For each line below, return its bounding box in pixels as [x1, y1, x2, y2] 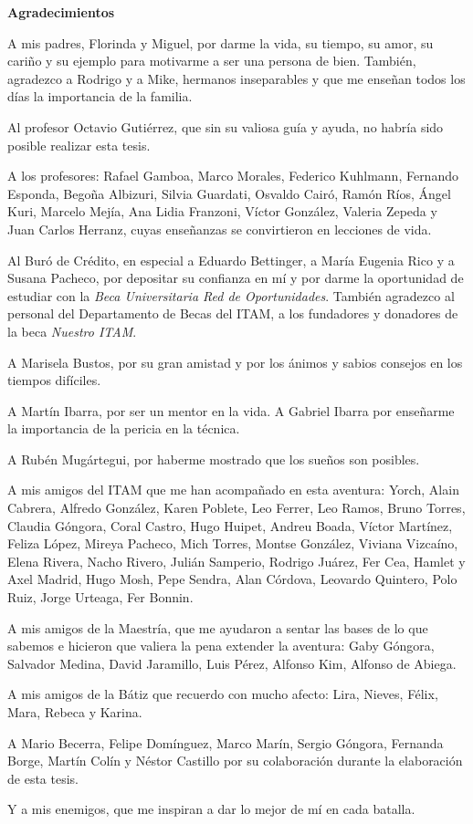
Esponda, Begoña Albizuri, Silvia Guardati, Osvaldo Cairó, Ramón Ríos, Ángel [7, 183, 451, 203]
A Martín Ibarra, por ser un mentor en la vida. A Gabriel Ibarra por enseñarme [7, 401, 455, 420]
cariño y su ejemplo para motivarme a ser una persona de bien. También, [7, 51, 416, 70]
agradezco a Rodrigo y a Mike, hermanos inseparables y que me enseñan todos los [7, 68, 466, 88]
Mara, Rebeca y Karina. [7, 703, 142, 721]
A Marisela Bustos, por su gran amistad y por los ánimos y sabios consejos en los [7, 352, 463, 371]
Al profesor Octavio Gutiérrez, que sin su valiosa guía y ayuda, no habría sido [7, 117, 444, 136]
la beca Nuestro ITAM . [7, 321, 137, 340]
